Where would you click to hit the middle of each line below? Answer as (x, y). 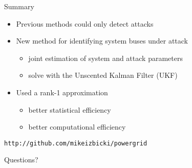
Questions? (21, 160)
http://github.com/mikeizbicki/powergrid (76, 143)
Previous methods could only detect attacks (85, 23)
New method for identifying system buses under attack (102, 41)
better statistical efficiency (70, 109)
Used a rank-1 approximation (62, 92)
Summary (19, 6)
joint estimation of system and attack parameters (105, 58)
